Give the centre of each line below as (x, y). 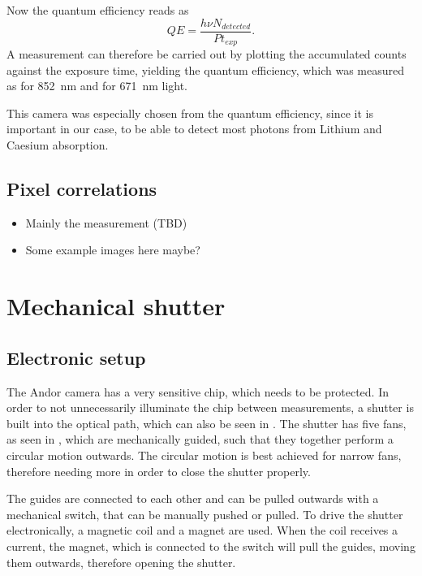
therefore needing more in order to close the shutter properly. (159, 471)
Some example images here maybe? (113, 250)
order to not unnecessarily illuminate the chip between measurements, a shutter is (210, 407)
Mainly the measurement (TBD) (106, 222)
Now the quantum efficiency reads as (98, 10)
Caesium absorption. (58, 145)
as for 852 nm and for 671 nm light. (97, 86)
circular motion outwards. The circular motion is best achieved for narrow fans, (204, 455)
